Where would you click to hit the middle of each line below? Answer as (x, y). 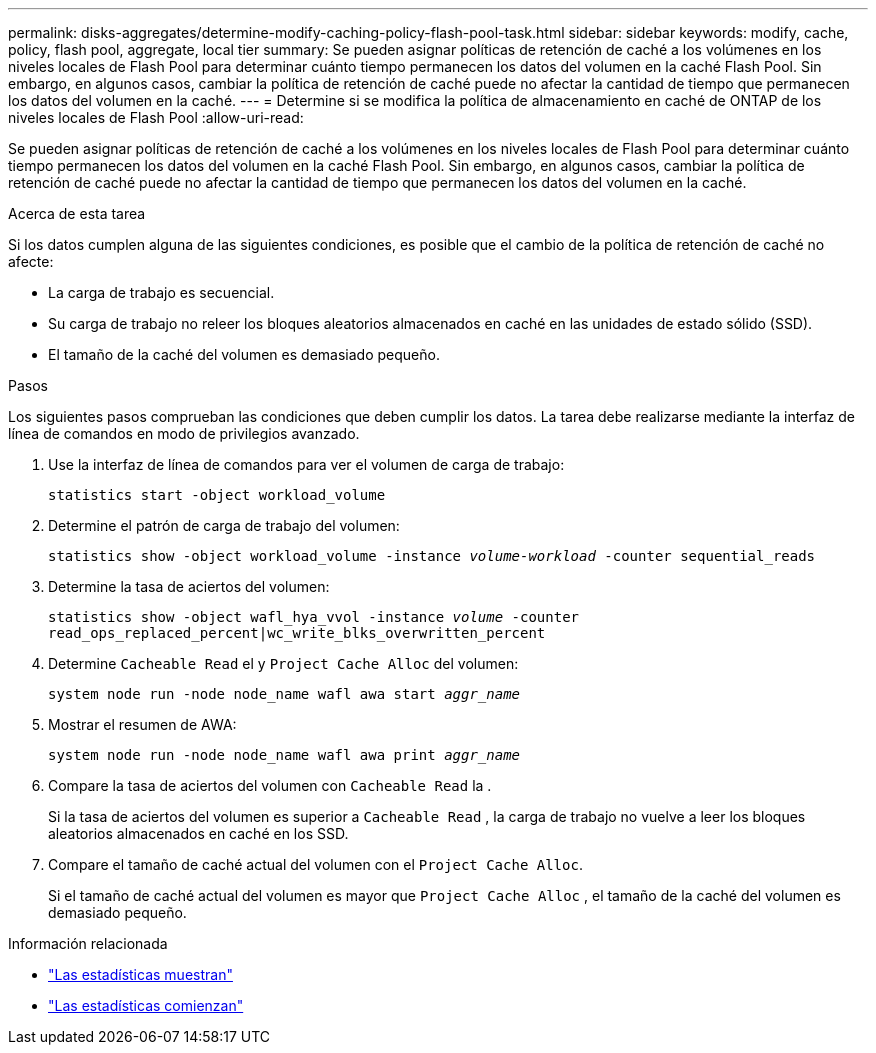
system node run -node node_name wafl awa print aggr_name (284, 755)
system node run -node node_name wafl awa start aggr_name (284, 694)
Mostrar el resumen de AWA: (142, 724)
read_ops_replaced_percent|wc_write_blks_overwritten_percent (297, 633)
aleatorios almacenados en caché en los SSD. (198, 833)
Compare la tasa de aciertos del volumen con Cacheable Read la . (270, 785)
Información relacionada (88, 943)
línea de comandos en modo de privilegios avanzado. (184, 433)
